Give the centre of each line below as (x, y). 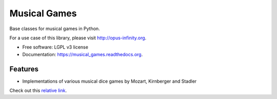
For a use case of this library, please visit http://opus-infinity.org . (78, 38)
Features (24, 69)
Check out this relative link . (38, 91)
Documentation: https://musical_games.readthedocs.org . (83, 54)
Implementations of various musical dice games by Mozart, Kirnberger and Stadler (110, 81)
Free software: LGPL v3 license (55, 47)
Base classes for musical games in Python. (55, 29)
